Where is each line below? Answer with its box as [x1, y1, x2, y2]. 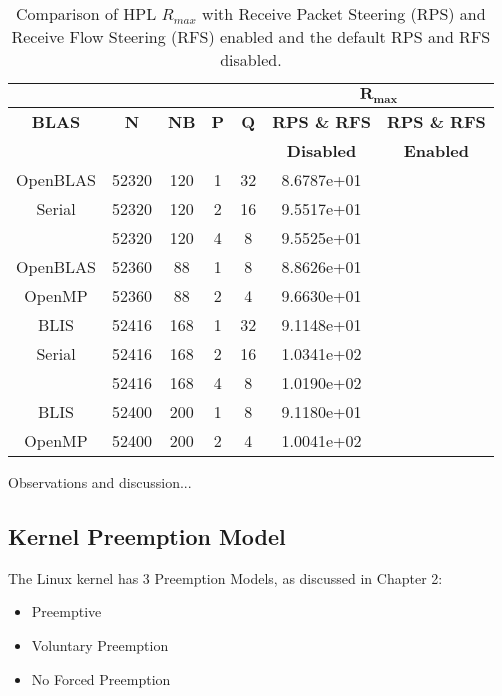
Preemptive [31, 601, 102, 622]
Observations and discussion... [8, 471, 192, 492]
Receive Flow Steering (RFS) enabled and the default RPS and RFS [11, 25, 491, 48]
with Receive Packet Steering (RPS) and [202, 2, 486, 25]
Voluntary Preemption [31, 634, 169, 655]
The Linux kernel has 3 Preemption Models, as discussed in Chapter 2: [8, 567, 443, 588]
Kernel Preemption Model [8, 520, 286, 551]
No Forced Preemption [31, 668, 171, 689]
